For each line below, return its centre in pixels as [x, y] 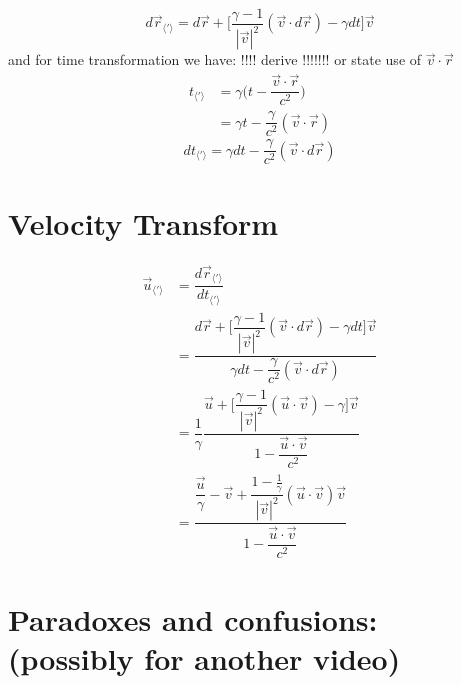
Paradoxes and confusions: [193, 618]
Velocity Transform [143, 222]
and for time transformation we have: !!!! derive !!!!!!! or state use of [215, 59]
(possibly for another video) [204, 658]
